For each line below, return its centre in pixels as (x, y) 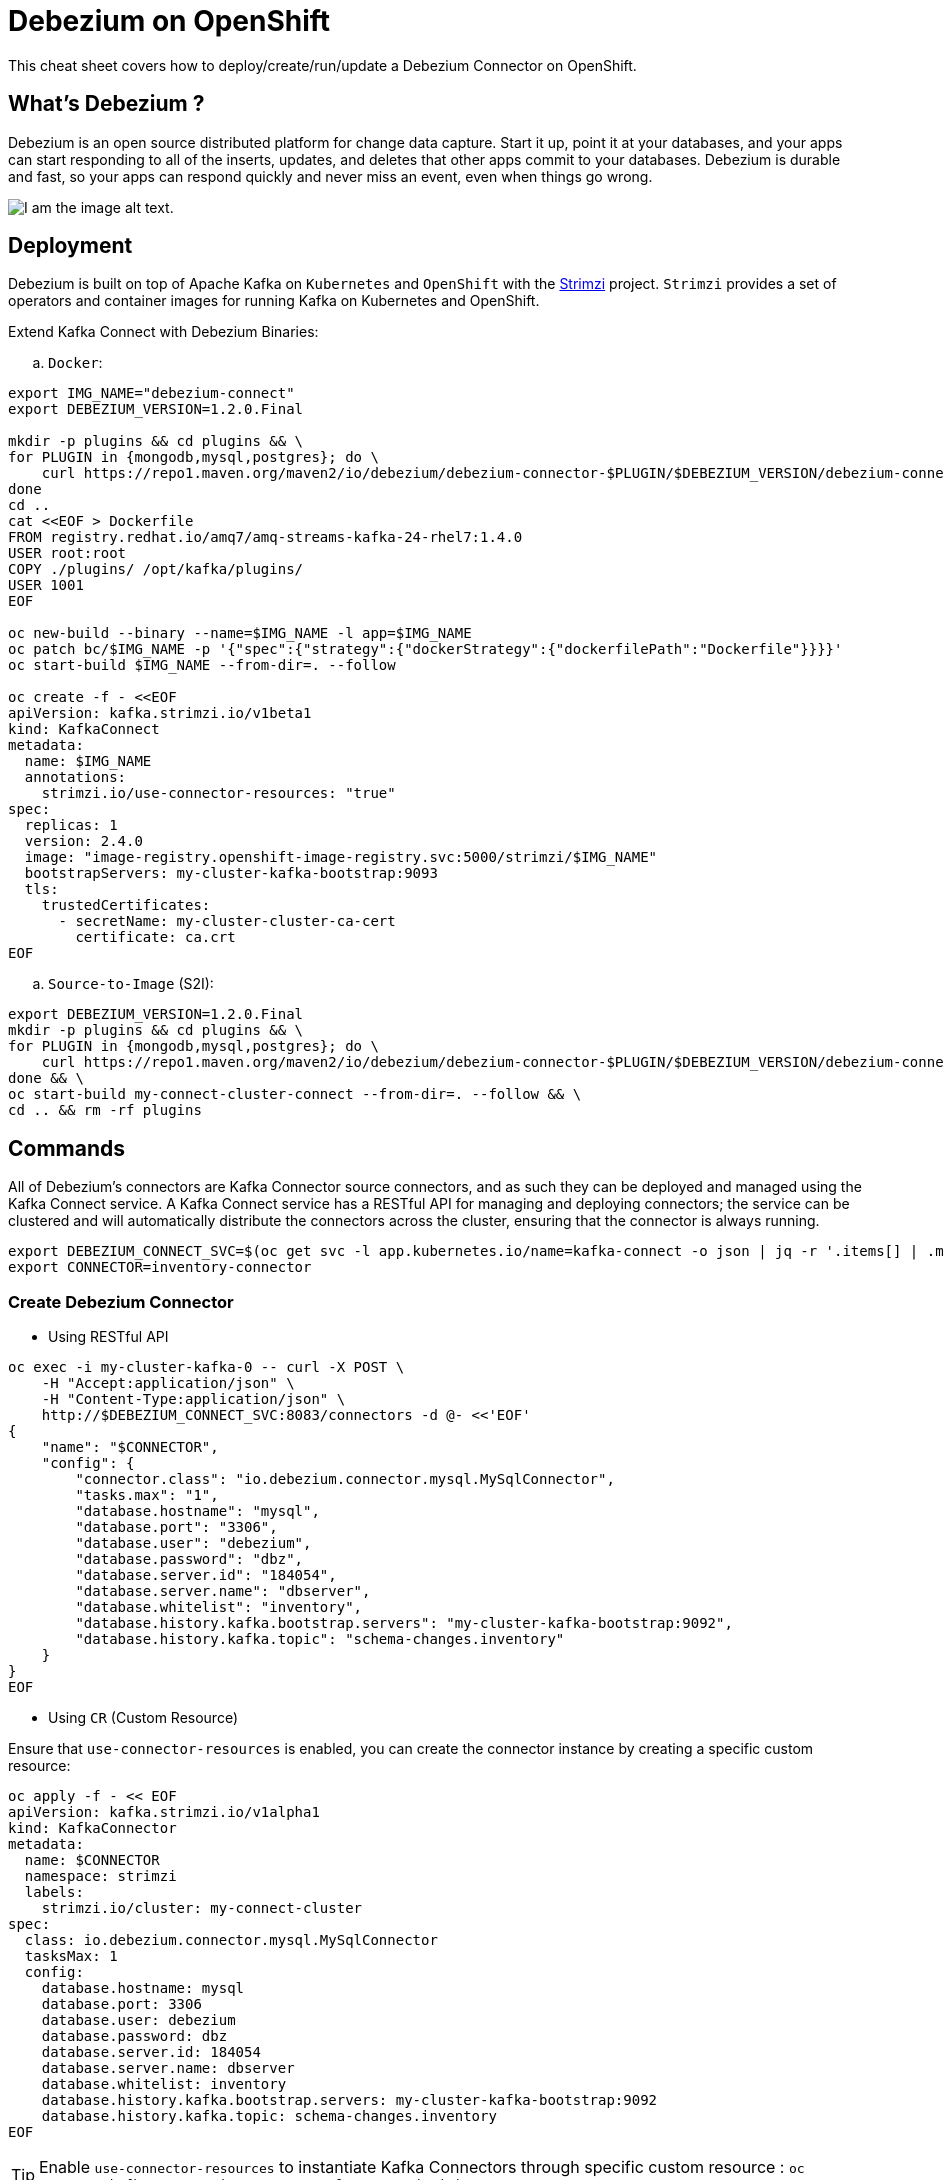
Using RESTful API (108, 1337)
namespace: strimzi (100, 1876)
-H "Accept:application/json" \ (168, 1383)
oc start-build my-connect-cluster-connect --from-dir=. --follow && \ (295, 1094)
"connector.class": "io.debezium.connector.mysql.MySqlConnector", (345, 1479)
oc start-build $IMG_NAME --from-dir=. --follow (202, 665)
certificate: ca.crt (155, 937)
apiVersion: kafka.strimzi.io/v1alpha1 (164, 1812)
